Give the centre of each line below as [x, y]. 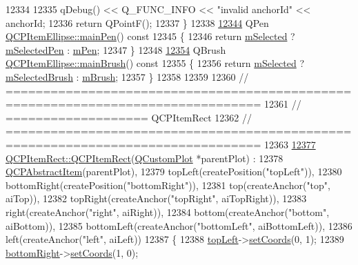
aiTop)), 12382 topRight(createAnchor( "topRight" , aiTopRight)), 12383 [156, 198]
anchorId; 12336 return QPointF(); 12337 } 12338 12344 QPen [137, 22]
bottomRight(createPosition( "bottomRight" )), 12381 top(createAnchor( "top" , [168, 185]
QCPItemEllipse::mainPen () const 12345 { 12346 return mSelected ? [150, 36]
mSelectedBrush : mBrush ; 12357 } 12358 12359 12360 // [127, 76]
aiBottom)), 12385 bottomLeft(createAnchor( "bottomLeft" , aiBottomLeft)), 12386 [179, 225]
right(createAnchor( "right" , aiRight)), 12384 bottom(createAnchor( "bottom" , [168, 212]
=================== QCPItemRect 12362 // [129, 117]
